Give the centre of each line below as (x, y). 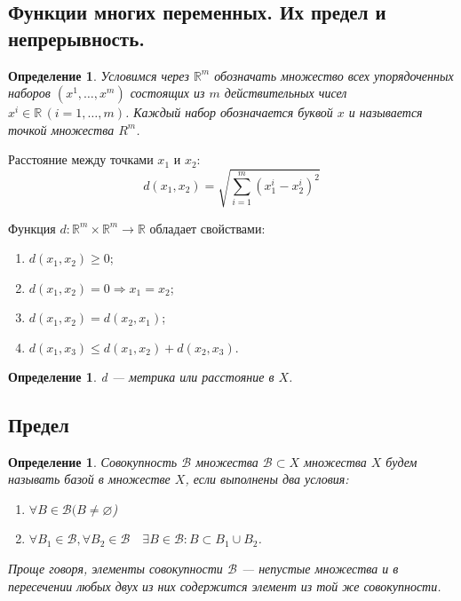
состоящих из (167, 93)
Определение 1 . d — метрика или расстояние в (141, 376)
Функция (32, 228)
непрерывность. (76, 38)
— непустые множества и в (320, 569)
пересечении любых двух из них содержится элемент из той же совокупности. (225, 585)
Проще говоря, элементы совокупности (115, 569)
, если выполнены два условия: (267, 479)
